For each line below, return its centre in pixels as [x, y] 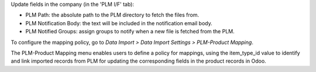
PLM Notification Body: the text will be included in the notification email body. [119, 23]
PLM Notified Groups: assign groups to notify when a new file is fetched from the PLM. [130, 32]
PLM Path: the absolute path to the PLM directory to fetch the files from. [112, 15]
